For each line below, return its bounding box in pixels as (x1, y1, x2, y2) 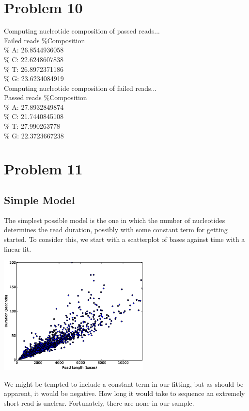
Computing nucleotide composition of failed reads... (4, 83, 157, 93)
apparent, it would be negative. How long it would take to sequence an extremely (4, 388, 245, 398)
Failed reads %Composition (4, 35, 85, 45)
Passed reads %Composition (4, 92, 87, 103)
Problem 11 (4, 159, 83, 179)
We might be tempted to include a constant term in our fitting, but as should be (4, 378, 244, 389)
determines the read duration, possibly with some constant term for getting (4, 224, 228, 235)
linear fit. (4, 243, 31, 254)
